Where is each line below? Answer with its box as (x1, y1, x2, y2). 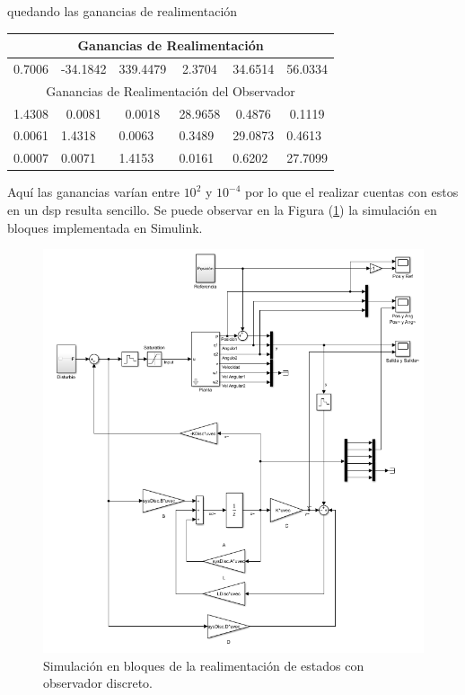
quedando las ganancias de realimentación (7, 2, 238, 20)
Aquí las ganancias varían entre (7, 183, 180, 201)
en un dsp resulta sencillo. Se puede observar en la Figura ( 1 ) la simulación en (7, 200, 437, 218)
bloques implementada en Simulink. (7, 218, 203, 236)
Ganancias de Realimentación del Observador (46, 81, 295, 100)
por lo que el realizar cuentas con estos (245, 183, 459, 201)
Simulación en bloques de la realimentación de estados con (43, 655, 364, 674)
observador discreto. (43, 673, 153, 692)
